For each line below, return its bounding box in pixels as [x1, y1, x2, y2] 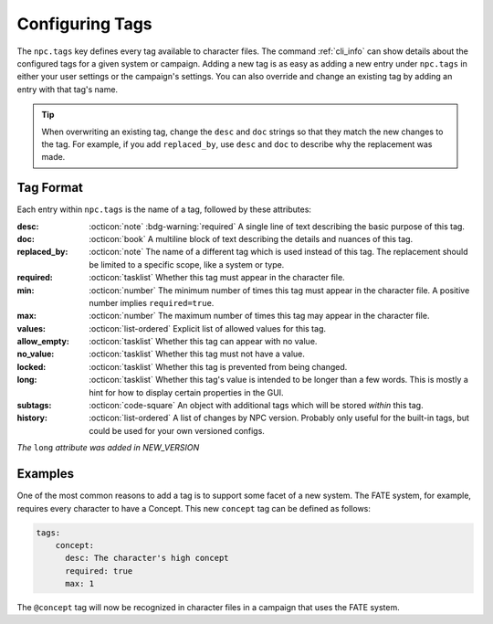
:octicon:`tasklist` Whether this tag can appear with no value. [89, 336, 318, 347]
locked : [16, 361, 47, 372]
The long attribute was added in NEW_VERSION [16, 442, 200, 453]
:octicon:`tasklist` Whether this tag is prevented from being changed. [89, 361, 348, 372]
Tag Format [16, 180, 84, 196]
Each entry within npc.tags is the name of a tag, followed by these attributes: [16, 204, 312, 215]
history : [16, 412, 47, 424]
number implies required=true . [89, 297, 215, 308]
